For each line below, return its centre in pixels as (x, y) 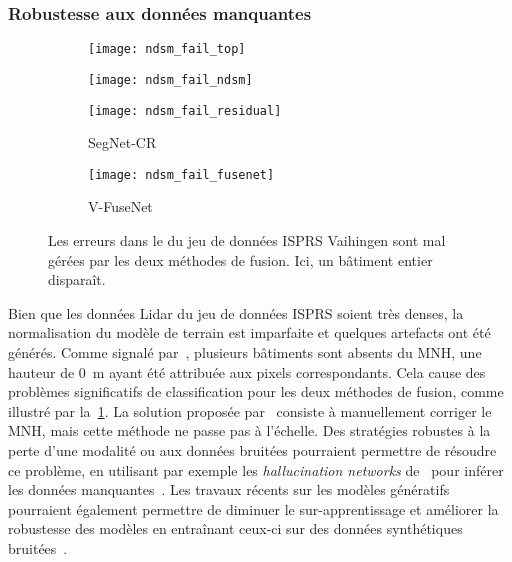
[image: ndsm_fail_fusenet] (181, 174)
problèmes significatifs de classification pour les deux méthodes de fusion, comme (256, 391)
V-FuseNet (120, 206)
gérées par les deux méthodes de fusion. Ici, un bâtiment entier (240, 259)
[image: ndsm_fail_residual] (185, 110)
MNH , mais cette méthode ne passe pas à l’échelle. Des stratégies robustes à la (249, 430)
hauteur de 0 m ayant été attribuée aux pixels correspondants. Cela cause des (247, 371)
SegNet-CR (122, 142)
